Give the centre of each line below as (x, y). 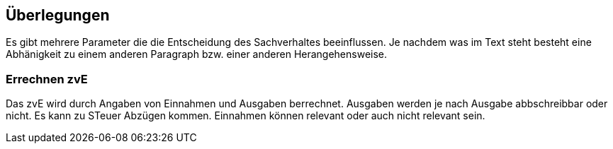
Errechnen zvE (47, 79)
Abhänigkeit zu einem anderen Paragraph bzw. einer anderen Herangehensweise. (197, 54)
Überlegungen (58, 15)
